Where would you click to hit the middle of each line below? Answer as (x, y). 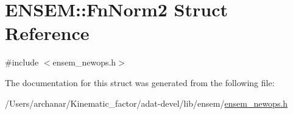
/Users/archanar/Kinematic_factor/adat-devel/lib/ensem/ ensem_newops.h (146, 103)
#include (22, 62)
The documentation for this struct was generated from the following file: (140, 82)
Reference (47, 33)
